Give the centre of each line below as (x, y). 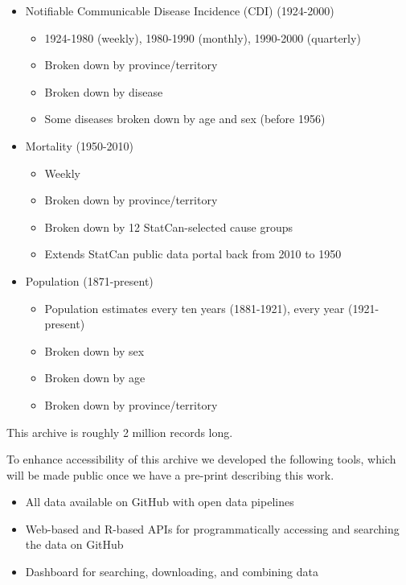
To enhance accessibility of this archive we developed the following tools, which (201, 459)
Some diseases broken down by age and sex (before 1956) (185, 119)
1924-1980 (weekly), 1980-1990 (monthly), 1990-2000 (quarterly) (203, 37)
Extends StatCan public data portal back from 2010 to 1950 (193, 254)
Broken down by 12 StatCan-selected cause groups (169, 227)
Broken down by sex (94, 350)
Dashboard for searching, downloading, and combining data (172, 572)
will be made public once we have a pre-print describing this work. (170, 474)
